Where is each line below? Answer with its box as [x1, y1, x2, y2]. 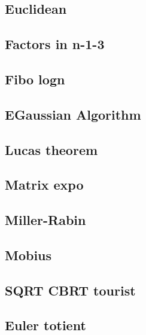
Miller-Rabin [5, 211, 86, 229]
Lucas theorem [5, 140, 98, 159]
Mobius [5, 245, 52, 264]
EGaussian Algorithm [5, 105, 141, 123]
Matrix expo [5, 175, 84, 194]
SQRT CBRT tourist [5, 281, 136, 299]
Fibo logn [5, 69, 65, 88]
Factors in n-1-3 [5, 35, 105, 53]
